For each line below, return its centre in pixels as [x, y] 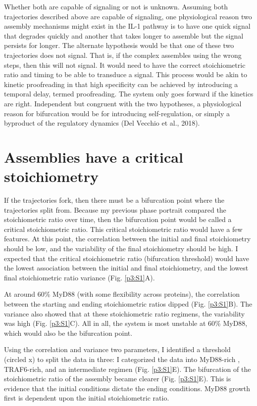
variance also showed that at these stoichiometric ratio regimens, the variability [125, 313]
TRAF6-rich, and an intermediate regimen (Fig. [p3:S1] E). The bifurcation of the [128, 369]
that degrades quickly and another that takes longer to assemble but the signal [124, 35]
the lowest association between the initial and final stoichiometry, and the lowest [126, 268]
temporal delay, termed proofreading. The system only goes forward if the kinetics [129, 94]
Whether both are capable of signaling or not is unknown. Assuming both [116, 6]
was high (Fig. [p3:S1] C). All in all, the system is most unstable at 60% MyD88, [126, 323]
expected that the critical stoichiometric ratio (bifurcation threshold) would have [127, 258]
